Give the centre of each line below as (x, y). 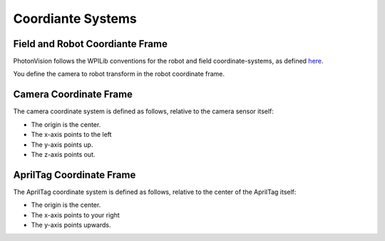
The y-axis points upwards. (71, 225)
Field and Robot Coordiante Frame (90, 44)
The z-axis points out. (63, 154)
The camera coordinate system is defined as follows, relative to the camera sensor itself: (144, 111)
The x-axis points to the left (71, 135)
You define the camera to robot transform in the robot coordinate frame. (119, 74)
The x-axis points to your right (76, 215)
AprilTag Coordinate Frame (75, 175)
